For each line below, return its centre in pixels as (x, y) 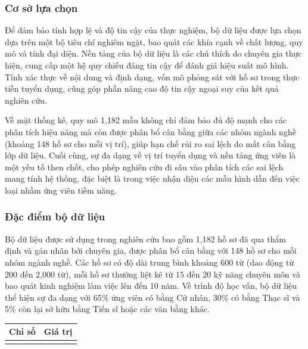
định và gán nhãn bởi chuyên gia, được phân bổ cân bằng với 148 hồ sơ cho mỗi (151, 250)
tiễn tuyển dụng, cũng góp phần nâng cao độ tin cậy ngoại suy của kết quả (142, 88)
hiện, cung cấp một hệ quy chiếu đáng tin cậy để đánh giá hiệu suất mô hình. (147, 65)
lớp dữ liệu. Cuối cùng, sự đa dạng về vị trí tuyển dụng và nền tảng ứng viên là (150, 155)
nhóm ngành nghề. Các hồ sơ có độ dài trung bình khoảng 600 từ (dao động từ (150, 262)
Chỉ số (22, 331)
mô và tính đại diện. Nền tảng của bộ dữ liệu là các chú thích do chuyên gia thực (153, 53)
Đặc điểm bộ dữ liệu (55, 216)
